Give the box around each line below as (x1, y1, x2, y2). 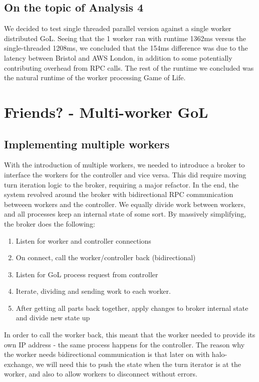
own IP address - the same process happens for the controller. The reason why (4, 339, 245, 349)
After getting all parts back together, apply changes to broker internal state (16, 302, 248, 313)
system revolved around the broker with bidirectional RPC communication (4, 189, 233, 200)
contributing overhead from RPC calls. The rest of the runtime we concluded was (4, 62, 254, 73)
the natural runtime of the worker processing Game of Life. (4, 72, 186, 83)
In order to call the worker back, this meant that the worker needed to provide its (4, 329, 255, 340)
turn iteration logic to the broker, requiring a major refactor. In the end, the (4, 179, 239, 189)
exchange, (4, 358, 34, 369)
